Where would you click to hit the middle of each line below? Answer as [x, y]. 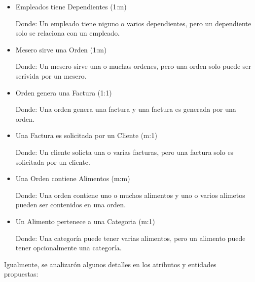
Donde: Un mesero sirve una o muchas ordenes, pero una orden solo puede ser [133, 66]
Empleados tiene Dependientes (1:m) [71, 6]
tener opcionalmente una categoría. [69, 248]
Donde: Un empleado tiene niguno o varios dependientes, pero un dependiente [133, 23]
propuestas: [21, 274]
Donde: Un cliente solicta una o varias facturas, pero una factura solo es [125, 152]
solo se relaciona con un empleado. [68, 33]
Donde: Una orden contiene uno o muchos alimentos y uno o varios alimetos [130, 195]
